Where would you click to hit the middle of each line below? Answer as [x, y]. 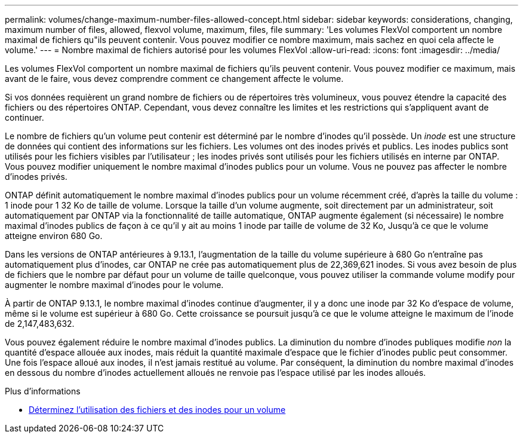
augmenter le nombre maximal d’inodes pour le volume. [114, 285]
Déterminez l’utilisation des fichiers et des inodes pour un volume [157, 410]
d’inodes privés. [36, 177]
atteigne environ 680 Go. [54, 236]
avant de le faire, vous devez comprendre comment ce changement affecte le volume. [174, 79]
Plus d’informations [43, 391]
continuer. [24, 117]
